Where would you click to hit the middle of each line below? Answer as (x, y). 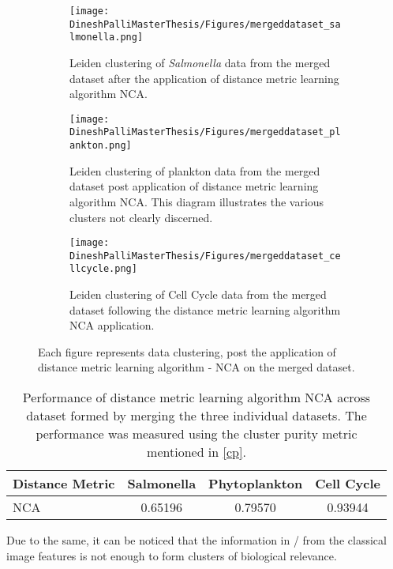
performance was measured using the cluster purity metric (196, 434)
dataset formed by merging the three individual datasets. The (196, 416)
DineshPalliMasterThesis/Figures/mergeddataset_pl (205, 132)
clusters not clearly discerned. (141, 217)
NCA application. (112, 325)
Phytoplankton (256, 484)
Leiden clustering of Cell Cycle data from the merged (198, 294)
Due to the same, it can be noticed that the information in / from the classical (196, 540)
